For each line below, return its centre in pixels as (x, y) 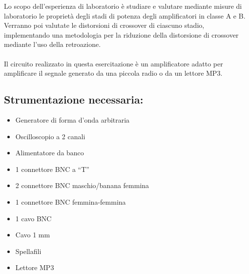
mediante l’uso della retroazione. (52, 44)
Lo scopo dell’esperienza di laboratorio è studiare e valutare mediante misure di (123, 6)
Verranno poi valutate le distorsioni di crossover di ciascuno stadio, (104, 25)
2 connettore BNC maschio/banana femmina (82, 185)
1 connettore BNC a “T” (52, 169)
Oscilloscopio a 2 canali (50, 136)
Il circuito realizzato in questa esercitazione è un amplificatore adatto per (114, 63)
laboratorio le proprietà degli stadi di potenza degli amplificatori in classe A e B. (125, 15)
